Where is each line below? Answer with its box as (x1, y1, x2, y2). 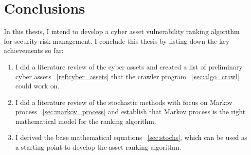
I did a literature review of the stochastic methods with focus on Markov (15, 97, 233, 107)
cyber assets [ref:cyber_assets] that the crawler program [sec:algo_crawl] (15, 71, 239, 81)
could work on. (15, 81, 60, 91)
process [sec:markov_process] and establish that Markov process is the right (15, 106, 246, 117)
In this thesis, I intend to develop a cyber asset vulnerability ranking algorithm (4, 26, 240, 36)
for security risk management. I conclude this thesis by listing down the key (4, 35, 230, 46)
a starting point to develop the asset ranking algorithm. (15, 142, 181, 152)
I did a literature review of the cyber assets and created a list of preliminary (15, 61, 243, 71)
